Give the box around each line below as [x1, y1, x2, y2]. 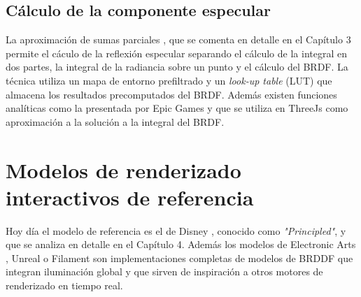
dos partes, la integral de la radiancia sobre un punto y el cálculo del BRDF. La [6, 59, 348, 74]
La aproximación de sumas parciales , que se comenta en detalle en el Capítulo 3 [6, 32, 351, 47]
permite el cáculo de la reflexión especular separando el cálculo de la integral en [6, 45, 347, 60]
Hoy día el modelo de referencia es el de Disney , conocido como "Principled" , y [6, 223, 346, 238]
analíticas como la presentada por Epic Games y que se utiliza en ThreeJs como [6, 101, 348, 115]
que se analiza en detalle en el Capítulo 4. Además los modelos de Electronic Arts [6, 237, 356, 252]
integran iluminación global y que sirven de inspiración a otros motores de [6, 264, 323, 279]
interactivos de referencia [6, 182, 254, 211]
